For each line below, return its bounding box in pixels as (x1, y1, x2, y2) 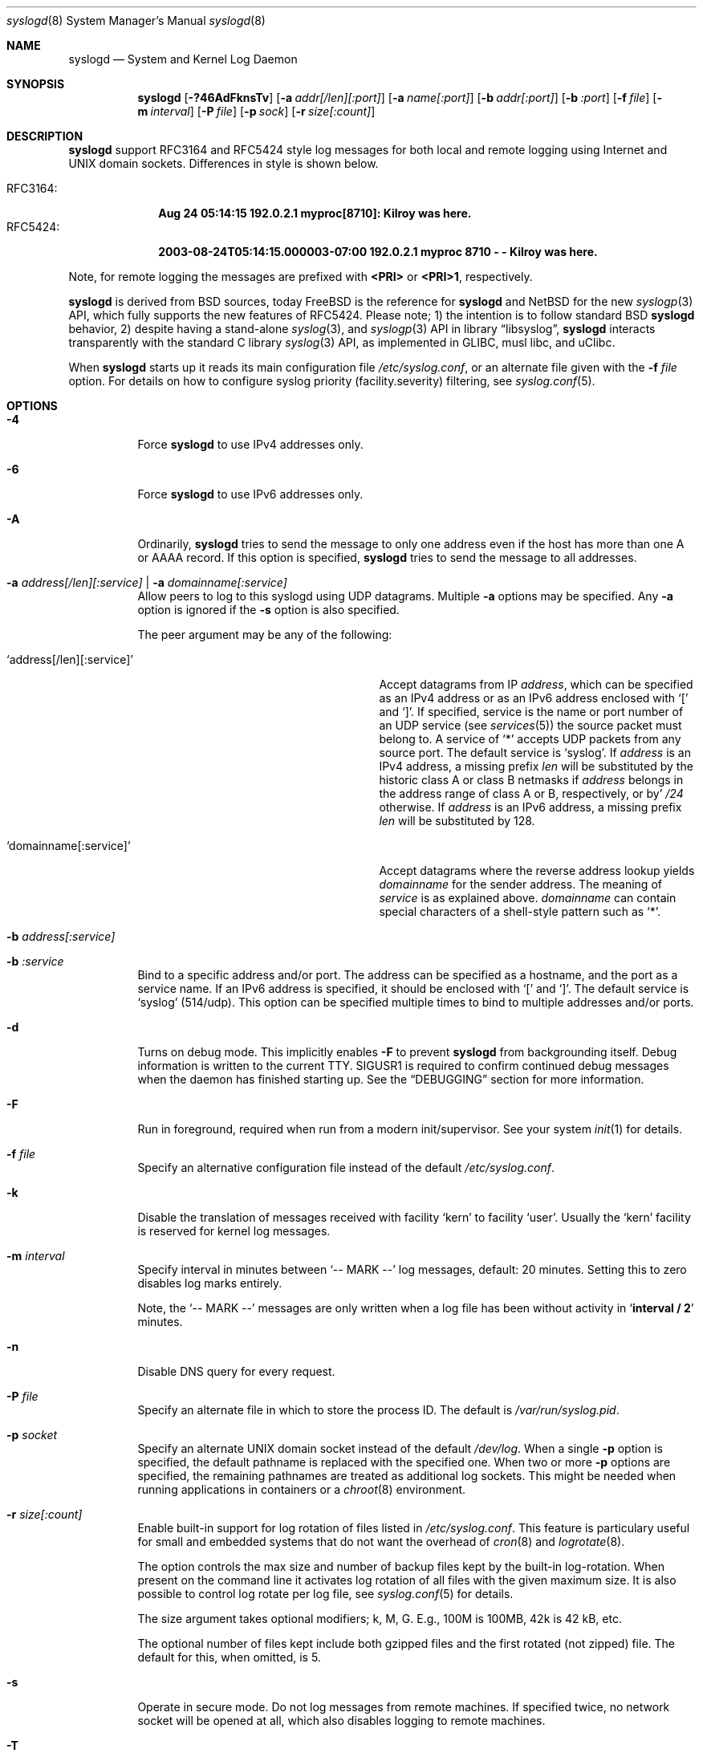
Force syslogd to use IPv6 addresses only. (137, 487, 364, 501)
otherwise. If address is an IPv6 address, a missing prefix (379, 800, 682, 814)
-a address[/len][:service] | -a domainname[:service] (6, 576, 287, 589)
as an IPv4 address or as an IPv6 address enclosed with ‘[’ (379, 691, 689, 705)
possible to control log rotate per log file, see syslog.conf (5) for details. (137, 1587, 514, 1600)
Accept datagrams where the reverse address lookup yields (379, 864, 695, 877)
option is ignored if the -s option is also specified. (137, 603, 400, 616)
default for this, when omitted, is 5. (137, 1650, 321, 1664)
